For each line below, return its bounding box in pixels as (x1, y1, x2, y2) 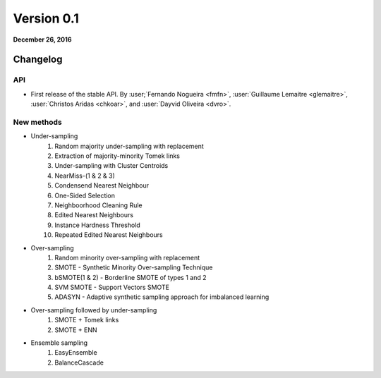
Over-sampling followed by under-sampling (30, 305, 157, 314)
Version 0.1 (13, 11, 79, 26)
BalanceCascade (54, 358, 104, 367)
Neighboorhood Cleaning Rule (54, 201, 143, 209)
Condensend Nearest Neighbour (54, 181, 150, 190)
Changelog (13, 54, 63, 66)
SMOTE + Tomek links (54, 316, 119, 324)
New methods (13, 117, 63, 127)
